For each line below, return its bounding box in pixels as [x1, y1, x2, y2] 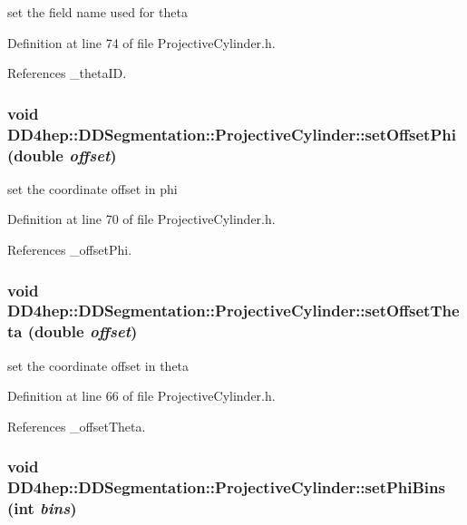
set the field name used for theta [7, 3, 188, 21]
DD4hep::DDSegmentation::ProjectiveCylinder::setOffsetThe [7, 299, 460, 322]
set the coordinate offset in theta [7, 355, 190, 374]
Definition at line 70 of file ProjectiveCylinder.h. [7, 209, 276, 228]
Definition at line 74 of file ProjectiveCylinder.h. [7, 33, 276, 52]
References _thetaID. [7, 63, 127, 83]
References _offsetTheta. [7, 416, 146, 435]
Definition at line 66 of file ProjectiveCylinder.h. [7, 386, 276, 405]
